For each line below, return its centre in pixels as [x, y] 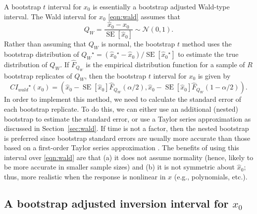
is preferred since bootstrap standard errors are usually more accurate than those [127, 138]
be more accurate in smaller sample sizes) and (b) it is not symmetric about [120, 167]
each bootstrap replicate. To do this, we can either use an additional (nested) [121, 108]
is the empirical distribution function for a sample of [165, 64]
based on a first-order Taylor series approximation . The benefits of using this [122, 148]
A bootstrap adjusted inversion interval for [116, 203]
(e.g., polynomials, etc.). [211, 177]
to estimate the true [208, 54]
